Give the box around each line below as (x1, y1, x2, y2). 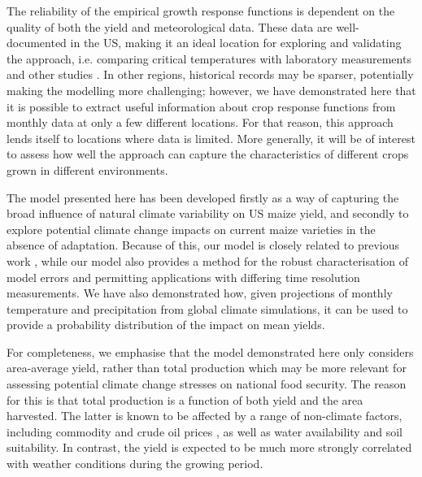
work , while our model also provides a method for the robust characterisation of (7, 252, 409, 269)
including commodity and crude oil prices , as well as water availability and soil (7, 423, 402, 440)
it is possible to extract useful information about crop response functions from (7, 98, 396, 115)
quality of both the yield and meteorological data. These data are (7, 18, 333, 35)
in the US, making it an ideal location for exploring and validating (70, 34, 402, 51)
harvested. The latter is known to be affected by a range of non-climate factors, (7, 407, 402, 424)
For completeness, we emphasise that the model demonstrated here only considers (7, 343, 414, 360)
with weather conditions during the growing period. (7, 455, 263, 472)
